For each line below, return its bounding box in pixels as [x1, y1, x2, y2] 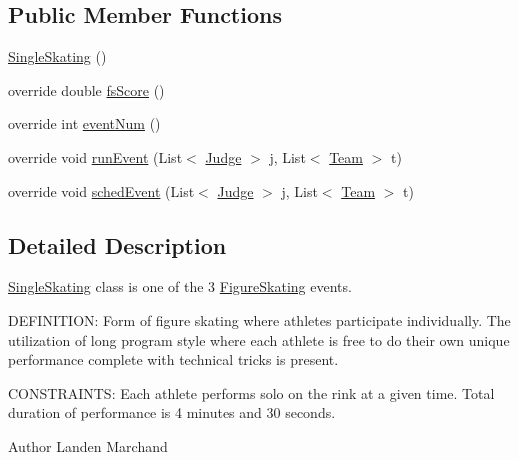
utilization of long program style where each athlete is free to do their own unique [8, 329, 510, 350]
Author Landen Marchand [8, 435, 168, 456]
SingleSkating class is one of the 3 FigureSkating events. [8, 276, 352, 297]
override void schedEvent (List [8, 180, 195, 201]
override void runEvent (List [8, 146, 183, 167]
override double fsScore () [8, 79, 165, 100]
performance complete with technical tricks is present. [8, 349, 339, 370]
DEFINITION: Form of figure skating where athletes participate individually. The [8, 309, 511, 330]
